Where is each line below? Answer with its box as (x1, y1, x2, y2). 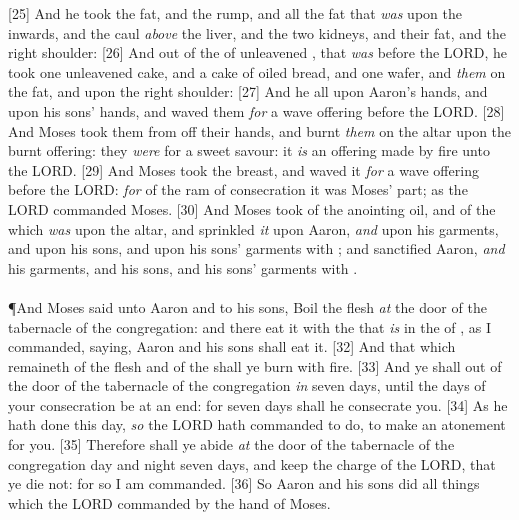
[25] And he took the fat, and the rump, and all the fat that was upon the (8, 3, 462, 23)
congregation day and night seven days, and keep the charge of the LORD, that (8, 453, 496, 474)
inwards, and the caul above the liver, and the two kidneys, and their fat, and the (8, 22, 506, 43)
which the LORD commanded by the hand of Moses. (8, 492, 331, 513)
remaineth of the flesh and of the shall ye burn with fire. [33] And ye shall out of (8, 355, 502, 376)
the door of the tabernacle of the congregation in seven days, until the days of (8, 375, 486, 396)
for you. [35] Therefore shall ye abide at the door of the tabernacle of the (8, 434, 455, 455)
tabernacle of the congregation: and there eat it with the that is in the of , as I (8, 316, 492, 337)
